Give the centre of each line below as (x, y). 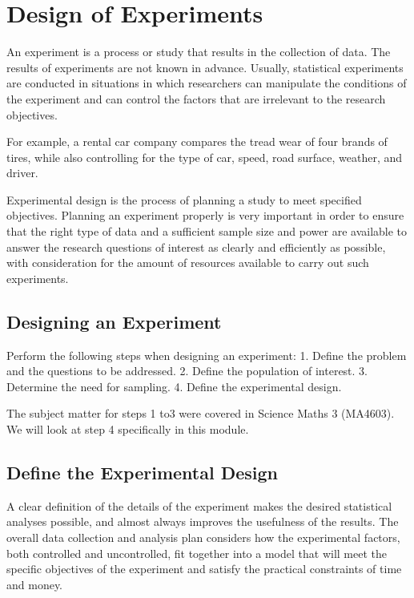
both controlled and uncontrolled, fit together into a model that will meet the (197, 553)
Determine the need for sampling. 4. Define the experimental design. (174, 386)
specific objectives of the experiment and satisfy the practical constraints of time (204, 569)
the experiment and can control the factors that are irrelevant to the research (196, 98)
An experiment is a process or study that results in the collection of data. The (199, 52)
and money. (35, 584)
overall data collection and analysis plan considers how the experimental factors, (203, 537)
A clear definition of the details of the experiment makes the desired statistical (199, 505)
